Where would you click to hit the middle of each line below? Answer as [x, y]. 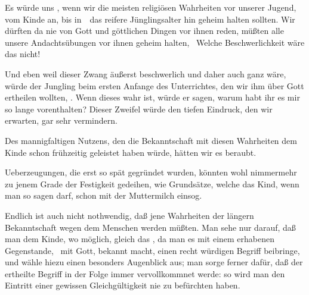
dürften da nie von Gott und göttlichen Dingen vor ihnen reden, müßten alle [144, 31]
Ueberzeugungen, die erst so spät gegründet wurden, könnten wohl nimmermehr [151, 172]
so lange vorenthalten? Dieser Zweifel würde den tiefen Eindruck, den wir [139, 109]
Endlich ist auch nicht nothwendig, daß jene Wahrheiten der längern [129, 215]
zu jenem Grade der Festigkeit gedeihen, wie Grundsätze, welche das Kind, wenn [152, 183]
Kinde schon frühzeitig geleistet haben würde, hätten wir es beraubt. [131, 152]
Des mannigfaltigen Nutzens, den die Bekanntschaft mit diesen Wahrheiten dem [151, 140]
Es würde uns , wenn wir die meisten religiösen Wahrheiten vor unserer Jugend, [151, 7]
